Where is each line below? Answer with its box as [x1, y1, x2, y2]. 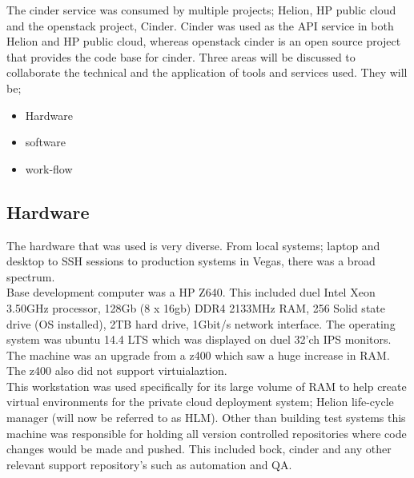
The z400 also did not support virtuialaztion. [6, 362, 227, 379]
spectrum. [6, 268, 55, 285]
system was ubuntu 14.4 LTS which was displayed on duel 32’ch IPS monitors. [6, 331, 392, 348]
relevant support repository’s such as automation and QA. [6, 456, 292, 472]
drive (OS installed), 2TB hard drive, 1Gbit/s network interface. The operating [6, 315, 396, 332]
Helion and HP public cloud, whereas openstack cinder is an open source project [6, 33, 401, 50]
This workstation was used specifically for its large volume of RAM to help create [6, 377, 407, 394]
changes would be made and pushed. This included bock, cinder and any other [6, 440, 392, 457]
